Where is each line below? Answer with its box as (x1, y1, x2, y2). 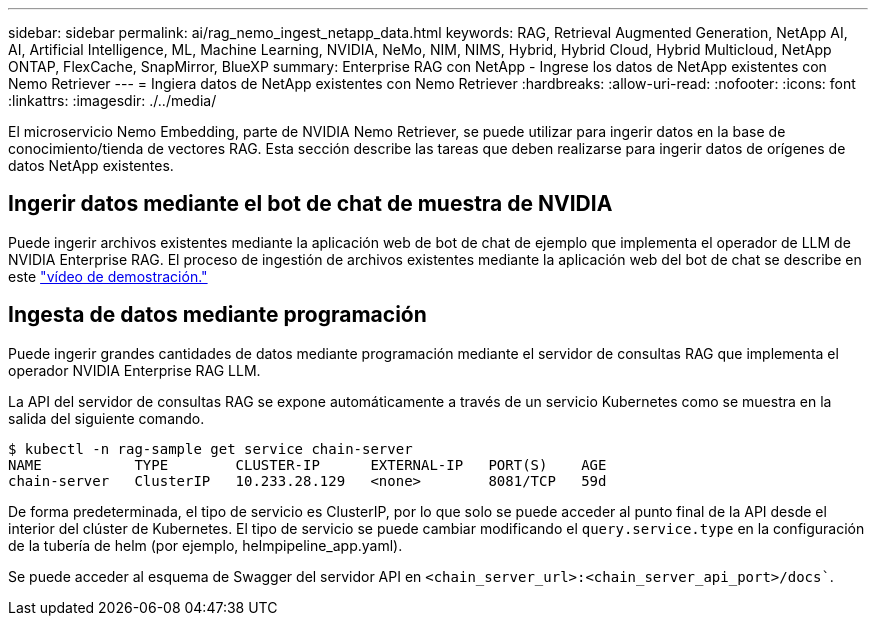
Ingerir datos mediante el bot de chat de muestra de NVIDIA (8, 191, 613, 217)
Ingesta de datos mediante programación (8, 302, 427, 328)
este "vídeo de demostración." (8, 267, 208, 285)
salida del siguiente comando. (8, 409, 205, 427)
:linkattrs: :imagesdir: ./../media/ (8, 92, 217, 109)
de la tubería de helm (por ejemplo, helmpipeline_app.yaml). (8, 536, 403, 554)
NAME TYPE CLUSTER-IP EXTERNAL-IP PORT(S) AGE (8, 456, 607, 473)
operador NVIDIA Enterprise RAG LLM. (8, 361, 261, 379)
